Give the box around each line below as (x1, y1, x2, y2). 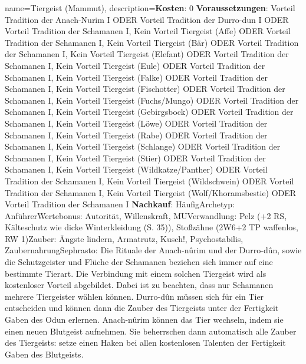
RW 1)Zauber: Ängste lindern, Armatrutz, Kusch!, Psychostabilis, (5, 232, 244, 244)
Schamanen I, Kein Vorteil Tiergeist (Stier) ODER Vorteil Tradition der (5, 151, 266, 164)
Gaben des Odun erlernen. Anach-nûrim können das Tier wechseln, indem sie (5, 313, 284, 326)
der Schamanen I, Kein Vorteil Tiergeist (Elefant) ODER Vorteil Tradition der (5, 48, 289, 60)
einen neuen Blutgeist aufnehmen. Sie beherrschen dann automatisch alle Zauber (5, 325, 297, 337)
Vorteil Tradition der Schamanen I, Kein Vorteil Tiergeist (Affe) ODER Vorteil (5, 25, 291, 37)
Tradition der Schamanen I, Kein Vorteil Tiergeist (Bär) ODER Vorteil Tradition (5, 36, 299, 48)
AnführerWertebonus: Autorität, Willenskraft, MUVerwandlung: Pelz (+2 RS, (5, 209, 287, 221)
